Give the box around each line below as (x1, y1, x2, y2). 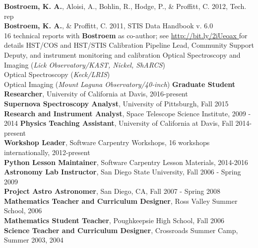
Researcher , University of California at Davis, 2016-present (4, 88, 188, 99)
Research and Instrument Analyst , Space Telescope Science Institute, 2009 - (4, 108, 251, 118)
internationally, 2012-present (4, 147, 90, 157)
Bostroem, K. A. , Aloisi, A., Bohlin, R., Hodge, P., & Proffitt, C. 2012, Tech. (4, 1, 247, 11)
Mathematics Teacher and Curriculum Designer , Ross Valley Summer (4, 195, 238, 206)
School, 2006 (4, 205, 42, 216)
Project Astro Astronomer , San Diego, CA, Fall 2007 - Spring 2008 (4, 186, 221, 196)
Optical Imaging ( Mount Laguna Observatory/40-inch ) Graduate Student (4, 79, 236, 89)
